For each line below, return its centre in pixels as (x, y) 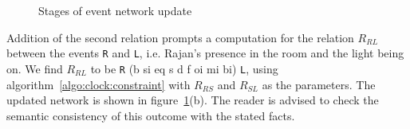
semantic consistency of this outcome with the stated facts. (151, 115)
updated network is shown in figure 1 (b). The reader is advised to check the (193, 100)
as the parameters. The (319, 84)
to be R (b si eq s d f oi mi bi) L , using (184, 68)
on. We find (35, 68)
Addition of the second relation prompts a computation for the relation (180, 37)
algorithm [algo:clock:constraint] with (99, 84)
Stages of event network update (115, 10)
